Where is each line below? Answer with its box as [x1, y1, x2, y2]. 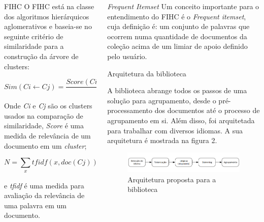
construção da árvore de [4, 50, 79, 61]
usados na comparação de [4, 110, 83, 121]
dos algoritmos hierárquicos [4, 11, 89, 21]
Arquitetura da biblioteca [107, 68, 186, 78]
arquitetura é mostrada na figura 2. [107, 135, 217, 146]
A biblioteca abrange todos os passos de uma [107, 85, 247, 96]
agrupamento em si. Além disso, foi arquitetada [107, 115, 255, 125]
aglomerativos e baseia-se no [4, 21, 92, 32]
